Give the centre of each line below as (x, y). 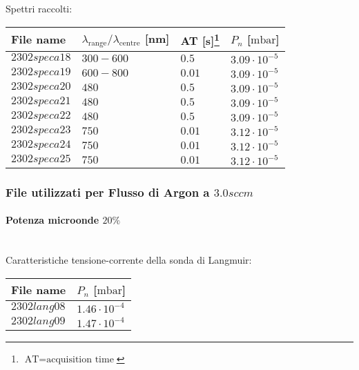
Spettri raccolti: (39, 8)
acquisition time (80, 359)
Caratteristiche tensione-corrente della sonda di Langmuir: (129, 260)
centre (129, 43)
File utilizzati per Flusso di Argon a (108, 192)
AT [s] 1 (200, 39)
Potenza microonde (52, 220)
